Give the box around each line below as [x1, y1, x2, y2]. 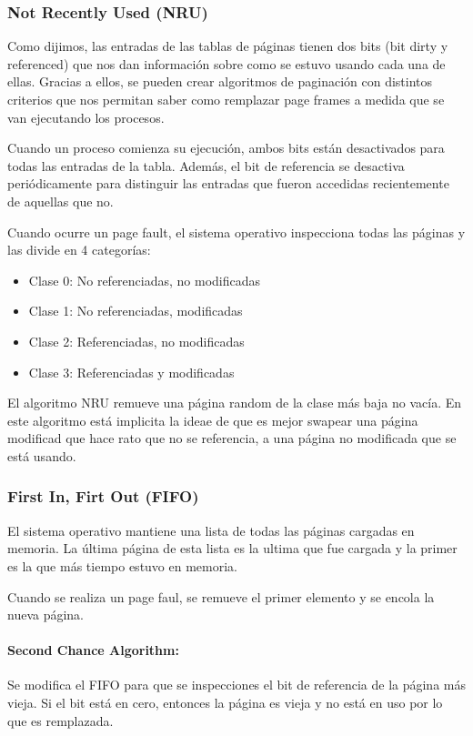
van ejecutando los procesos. [7, 107, 165, 126]
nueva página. [7, 605, 85, 624]
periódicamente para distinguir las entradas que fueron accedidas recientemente [7, 174, 449, 193]
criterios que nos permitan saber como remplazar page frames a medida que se [7, 90, 445, 108]
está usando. [7, 446, 76, 465]
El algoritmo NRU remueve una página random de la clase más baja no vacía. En [7, 393, 461, 412]
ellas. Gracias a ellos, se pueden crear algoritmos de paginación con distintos [7, 72, 433, 91]
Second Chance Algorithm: [7, 640, 179, 660]
